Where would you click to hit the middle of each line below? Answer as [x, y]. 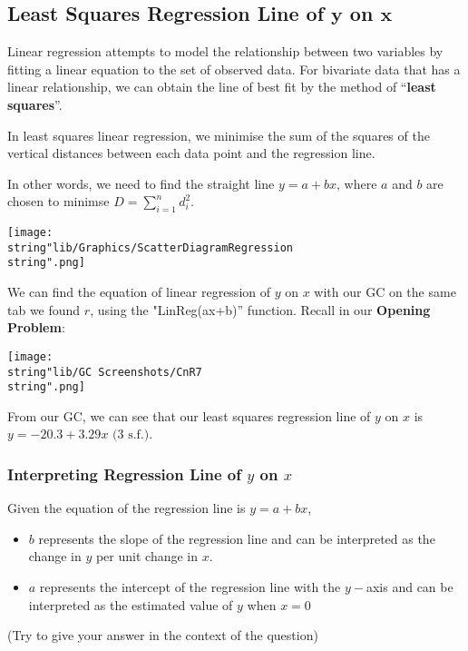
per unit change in [146, 556]
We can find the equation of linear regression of [139, 292]
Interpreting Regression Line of [124, 473]
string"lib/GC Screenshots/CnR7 [105, 372]
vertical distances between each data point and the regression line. [191, 153]
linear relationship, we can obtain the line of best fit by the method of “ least [222, 87]
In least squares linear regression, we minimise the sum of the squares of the [219, 135]
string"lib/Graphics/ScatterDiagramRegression [150, 247]
